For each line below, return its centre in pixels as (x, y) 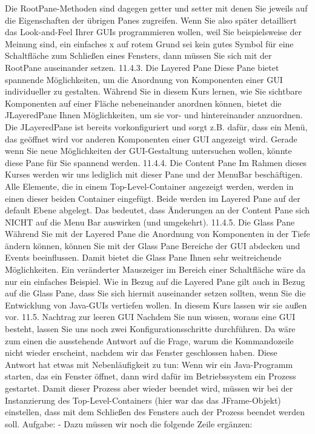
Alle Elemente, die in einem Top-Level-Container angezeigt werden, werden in (149, 186)
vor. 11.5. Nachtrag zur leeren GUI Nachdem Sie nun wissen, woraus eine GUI (150, 317)
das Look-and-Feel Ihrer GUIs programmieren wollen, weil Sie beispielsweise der (153, 32)
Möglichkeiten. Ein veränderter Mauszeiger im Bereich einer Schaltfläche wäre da (155, 269)
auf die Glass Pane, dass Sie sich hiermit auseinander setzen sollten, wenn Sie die (155, 293)
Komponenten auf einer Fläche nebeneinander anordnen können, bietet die (143, 103)
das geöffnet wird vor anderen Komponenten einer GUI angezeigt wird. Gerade (151, 139)
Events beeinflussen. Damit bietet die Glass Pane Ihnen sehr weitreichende (143, 257)
